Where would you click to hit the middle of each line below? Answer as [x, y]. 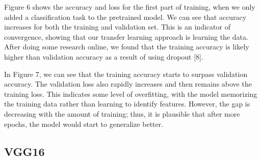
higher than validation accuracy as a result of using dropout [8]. [104, 56]
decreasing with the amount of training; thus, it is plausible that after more [122, 113]
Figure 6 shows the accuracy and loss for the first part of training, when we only [130, 7]
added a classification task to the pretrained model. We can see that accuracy [125, 17]
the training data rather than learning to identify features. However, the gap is [127, 104]
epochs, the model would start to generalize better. [84, 124]
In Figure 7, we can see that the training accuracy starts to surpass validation [126, 74]
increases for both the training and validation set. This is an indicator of [117, 27]
